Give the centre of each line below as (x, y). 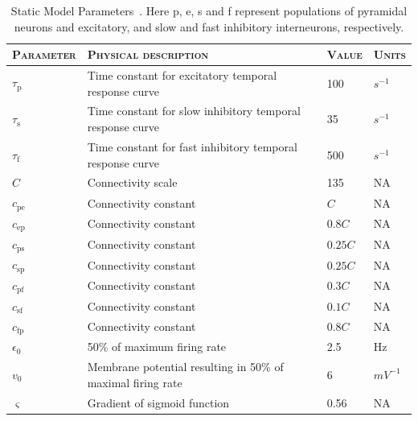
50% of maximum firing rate (157, 347)
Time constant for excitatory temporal (182, 75)
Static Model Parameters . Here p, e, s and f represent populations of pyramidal (209, 10)
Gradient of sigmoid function (158, 402)
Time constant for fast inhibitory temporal (192, 146)
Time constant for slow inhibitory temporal (194, 111)
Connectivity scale (132, 182)
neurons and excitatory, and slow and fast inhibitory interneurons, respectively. (209, 26)
